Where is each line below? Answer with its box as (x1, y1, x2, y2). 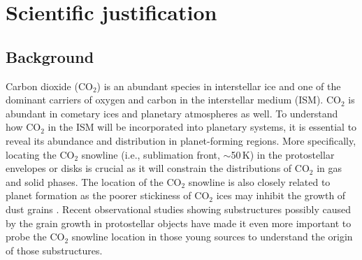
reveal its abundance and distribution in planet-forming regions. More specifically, (6, 133, 356, 147)
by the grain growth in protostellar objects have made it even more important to (6, 215, 352, 230)
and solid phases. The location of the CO (6, 174, 182, 189)
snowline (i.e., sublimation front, (81, 147, 220, 161)
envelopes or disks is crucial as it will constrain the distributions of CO (6, 161, 310, 175)
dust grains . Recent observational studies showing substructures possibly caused (6, 201, 352, 216)
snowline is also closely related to (188, 174, 331, 189)
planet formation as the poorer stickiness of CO (6, 188, 210, 203)
